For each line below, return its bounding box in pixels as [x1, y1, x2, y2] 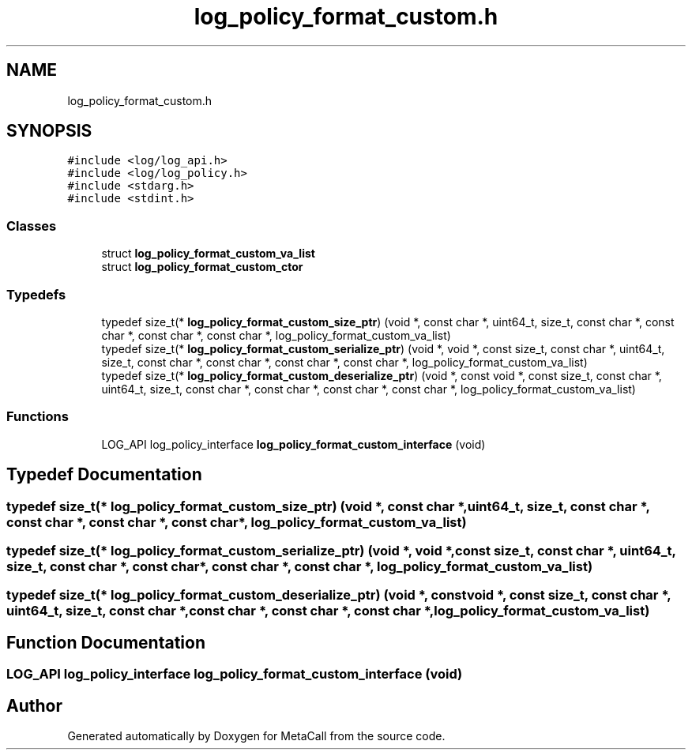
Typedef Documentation [6, 465, 202, 485]
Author [6, 695, 62, 716]
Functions [6, 408, 69, 425]
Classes [6, 217, 57, 234]
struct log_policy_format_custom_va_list [101, 246, 315, 261]
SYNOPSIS [6, 121, 92, 141]
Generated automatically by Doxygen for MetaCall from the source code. [67, 728, 446, 743]
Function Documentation [6, 632, 205, 653]
